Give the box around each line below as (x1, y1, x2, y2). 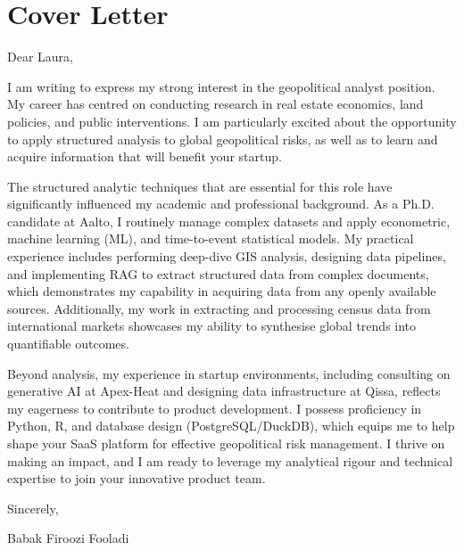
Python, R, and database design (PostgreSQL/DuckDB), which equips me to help (7, 416, 455, 435)
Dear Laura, (7, 47, 73, 66)
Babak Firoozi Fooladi (7, 529, 129, 547)
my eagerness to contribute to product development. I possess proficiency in (7, 398, 422, 417)
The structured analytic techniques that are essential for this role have (7, 176, 393, 195)
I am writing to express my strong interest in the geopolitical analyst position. (7, 77, 435, 95)
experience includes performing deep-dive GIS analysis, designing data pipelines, (7, 247, 446, 266)
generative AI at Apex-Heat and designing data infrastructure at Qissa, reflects (7, 382, 441, 400)
